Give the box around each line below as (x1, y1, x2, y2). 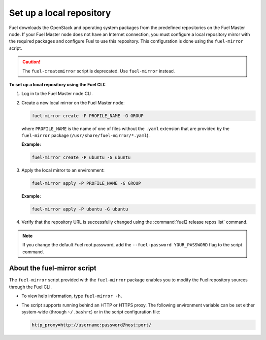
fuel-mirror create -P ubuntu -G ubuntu (32, 155, 131, 160)
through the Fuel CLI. (9, 284, 52, 290)
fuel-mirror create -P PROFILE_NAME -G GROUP (32, 113, 144, 118)
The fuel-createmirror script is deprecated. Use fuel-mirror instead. (22, 68, 175, 74)
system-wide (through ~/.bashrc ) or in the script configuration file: (21, 308, 161, 315)
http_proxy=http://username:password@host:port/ (32, 322, 152, 328)
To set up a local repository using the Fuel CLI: (9, 81, 106, 87)
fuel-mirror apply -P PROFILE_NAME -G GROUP (32, 180, 141, 186)
